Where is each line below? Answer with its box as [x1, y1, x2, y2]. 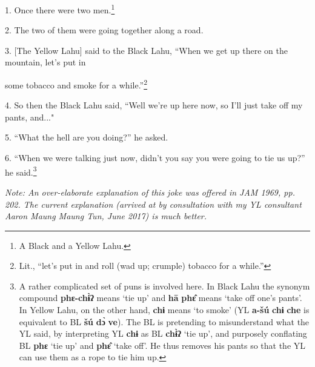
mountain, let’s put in [5, 56, 86, 68]
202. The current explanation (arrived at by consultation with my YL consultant [5, 197, 302, 210]
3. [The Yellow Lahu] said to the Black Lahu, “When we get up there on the [5, 44, 288, 56]
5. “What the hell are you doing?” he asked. [5, 131, 168, 144]
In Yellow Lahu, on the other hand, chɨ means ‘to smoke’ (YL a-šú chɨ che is [19, 303, 310, 316]
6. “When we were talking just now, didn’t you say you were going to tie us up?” [5, 151, 305, 164]
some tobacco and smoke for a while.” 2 [5, 77, 148, 91]
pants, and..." [5, 110, 55, 123]
